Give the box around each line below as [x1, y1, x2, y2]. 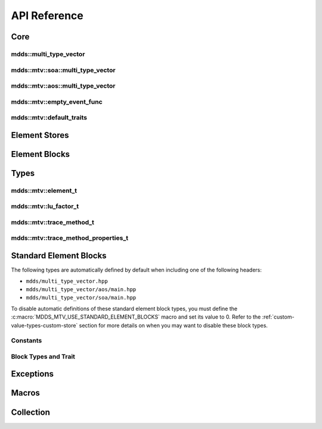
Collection [11, 407, 50, 417]
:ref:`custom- [262, 313, 295, 320]
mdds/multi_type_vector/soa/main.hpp [26, 294, 137, 301]
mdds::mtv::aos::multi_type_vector [11, 82, 116, 90]
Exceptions [11, 369, 54, 379]
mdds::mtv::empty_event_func [11, 97, 103, 106]
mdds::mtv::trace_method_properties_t [11, 234, 128, 242]
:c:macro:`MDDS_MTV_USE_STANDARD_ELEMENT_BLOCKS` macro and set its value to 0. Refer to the [11, 313, 261, 320]
